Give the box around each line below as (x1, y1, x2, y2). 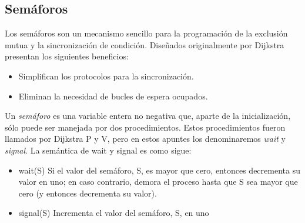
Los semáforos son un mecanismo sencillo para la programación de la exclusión (5, 27, 288, 39)
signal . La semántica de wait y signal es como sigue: (5, 144, 192, 156)
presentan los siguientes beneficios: (5, 50, 129, 62)
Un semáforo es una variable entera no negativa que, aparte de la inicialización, (5, 109, 291, 122)
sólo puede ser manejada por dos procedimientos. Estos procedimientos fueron (5, 121, 286, 133)
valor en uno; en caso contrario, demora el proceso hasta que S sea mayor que (18, 175, 298, 188)
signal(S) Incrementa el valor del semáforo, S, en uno (18, 207, 209, 219)
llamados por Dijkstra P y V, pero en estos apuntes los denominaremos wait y (5, 132, 286, 145)
